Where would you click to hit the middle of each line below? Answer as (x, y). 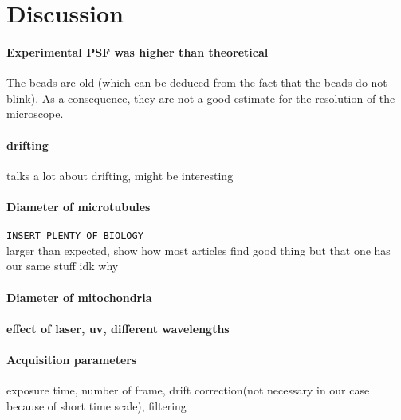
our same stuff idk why (63, 266)
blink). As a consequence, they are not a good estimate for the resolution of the (201, 98)
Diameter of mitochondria (79, 297)
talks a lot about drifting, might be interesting (120, 175)
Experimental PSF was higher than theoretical (138, 51)
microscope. (35, 114)
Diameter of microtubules (79, 206)
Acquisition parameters (72, 359)
